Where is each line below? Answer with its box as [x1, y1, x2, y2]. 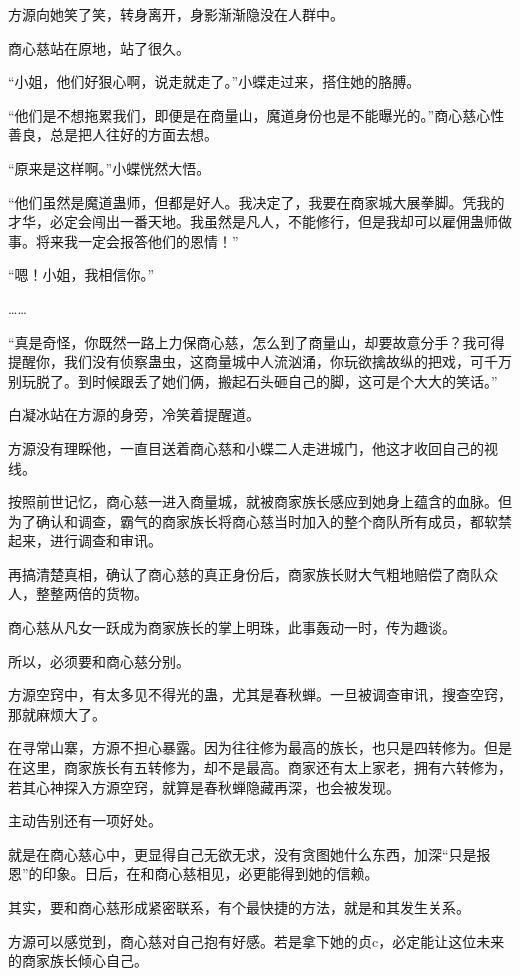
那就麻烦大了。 [8, 703, 106, 724]
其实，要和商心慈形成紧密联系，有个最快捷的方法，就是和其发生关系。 [8, 897, 470, 917]
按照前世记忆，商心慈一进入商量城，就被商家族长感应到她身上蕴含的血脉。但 [8, 491, 512, 512]
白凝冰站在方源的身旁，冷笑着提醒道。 [8, 404, 260, 425]
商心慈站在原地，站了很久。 [8, 37, 190, 58]
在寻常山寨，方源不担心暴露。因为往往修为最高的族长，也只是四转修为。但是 [8, 737, 512, 758]
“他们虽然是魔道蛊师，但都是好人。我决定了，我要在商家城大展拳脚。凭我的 [8, 191, 505, 212]
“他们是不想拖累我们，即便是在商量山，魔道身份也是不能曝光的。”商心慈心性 [8, 104, 505, 125]
